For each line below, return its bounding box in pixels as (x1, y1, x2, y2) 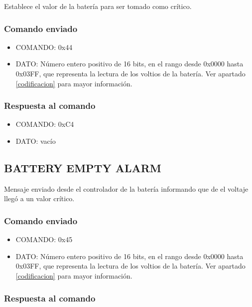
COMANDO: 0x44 (15, 41, 73, 52)
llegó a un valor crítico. (4, 193, 75, 204)
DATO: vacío (15, 136, 56, 146)
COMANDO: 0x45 (15, 234, 73, 245)
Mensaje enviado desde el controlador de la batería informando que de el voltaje (4, 183, 249, 194)
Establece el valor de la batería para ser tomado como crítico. (4, 1, 192, 11)
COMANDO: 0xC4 (15, 119, 74, 129)
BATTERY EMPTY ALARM (4, 160, 161, 175)
